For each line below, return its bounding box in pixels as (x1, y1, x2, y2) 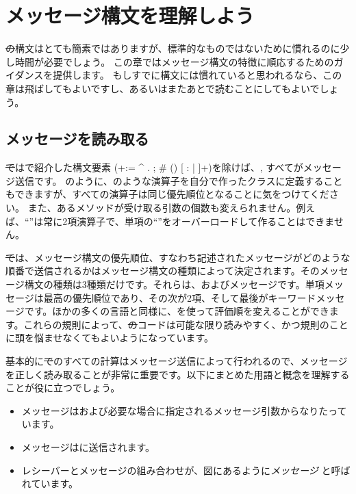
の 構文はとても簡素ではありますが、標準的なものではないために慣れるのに (5, 41, 340, 55)
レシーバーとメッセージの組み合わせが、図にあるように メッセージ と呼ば (21, 463, 351, 477)
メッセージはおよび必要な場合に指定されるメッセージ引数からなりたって (21, 403, 347, 417)
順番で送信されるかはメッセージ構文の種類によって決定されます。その (5, 263, 320, 278)
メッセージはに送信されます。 (21, 439, 155, 454)
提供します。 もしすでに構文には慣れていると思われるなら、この (53, 68, 342, 82)
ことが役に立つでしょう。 (5, 380, 120, 395)
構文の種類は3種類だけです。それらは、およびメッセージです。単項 (24, 277, 325, 291)
